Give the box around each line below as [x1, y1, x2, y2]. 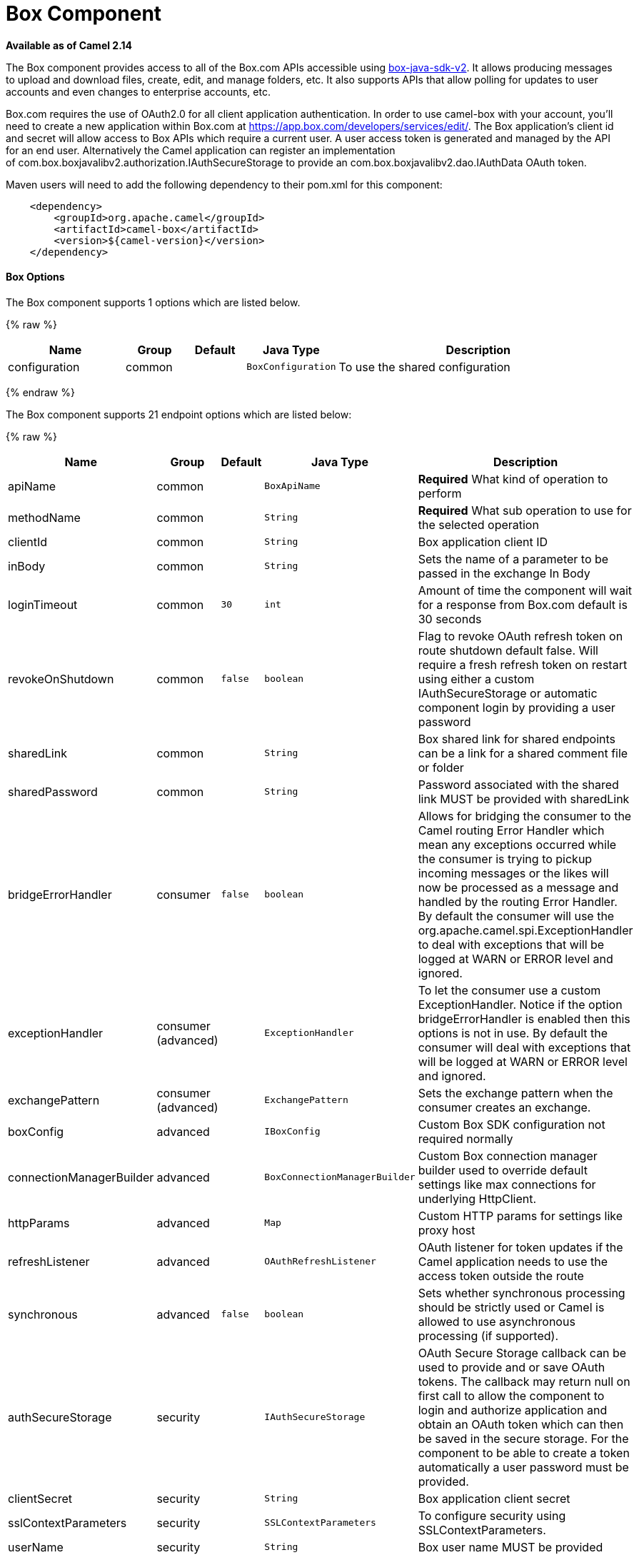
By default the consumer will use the [418, 908, 615, 923]
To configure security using [418, 1508, 566, 1523]
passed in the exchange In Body [418, 565, 590, 580]
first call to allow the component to [418, 1388, 605, 1403]
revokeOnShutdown [8, 671, 114, 686]
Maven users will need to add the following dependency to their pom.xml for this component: [6, 178, 443, 191]
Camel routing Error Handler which [418, 822, 605, 837]
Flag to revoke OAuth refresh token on [418, 628, 623, 643]
